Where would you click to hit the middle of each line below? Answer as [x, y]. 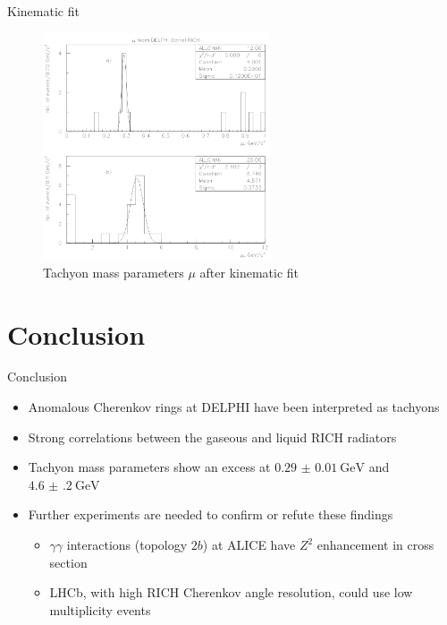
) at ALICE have [249, 545]
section [68, 562]
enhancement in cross [375, 545]
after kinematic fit [249, 272]
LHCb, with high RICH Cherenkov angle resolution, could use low [231, 592]
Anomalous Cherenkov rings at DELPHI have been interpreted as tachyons [234, 407]
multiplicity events [100, 609]
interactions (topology [127, 545]
